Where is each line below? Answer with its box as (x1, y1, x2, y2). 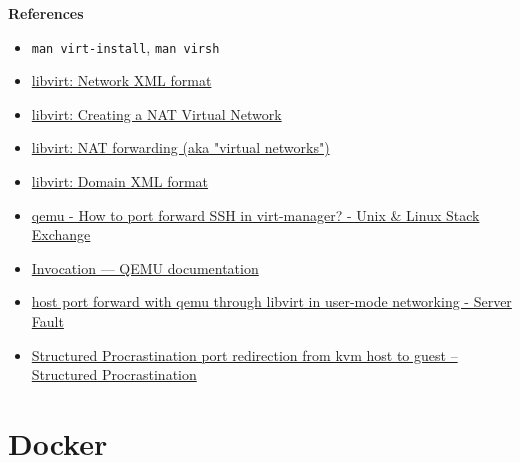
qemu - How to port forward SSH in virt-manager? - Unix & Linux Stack (31, 204, 480, 225)
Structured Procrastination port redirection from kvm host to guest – (31, 344, 458, 365)
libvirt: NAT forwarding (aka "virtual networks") (31, 137, 330, 158)
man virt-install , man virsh (31, 36, 220, 57)
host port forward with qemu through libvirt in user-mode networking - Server (31, 291, 512, 312)
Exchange (31, 224, 91, 245)
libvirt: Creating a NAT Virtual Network (31, 103, 282, 124)
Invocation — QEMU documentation (31, 257, 259, 278)
